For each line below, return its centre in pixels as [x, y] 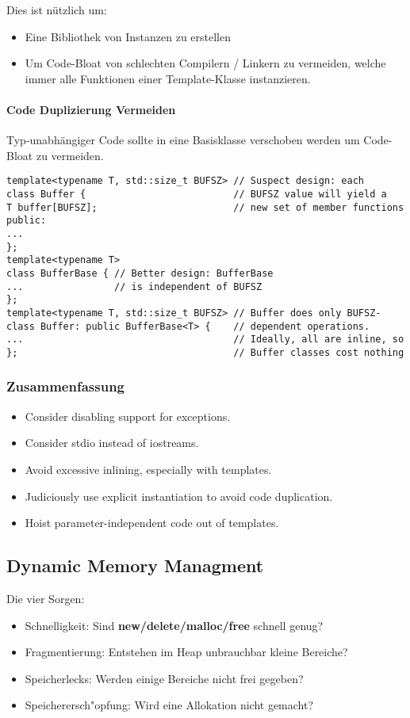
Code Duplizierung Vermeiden [91, 109]
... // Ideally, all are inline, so [205, 340]
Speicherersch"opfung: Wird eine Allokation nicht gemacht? [169, 705]
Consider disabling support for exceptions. [128, 416]
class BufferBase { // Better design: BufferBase [140, 273]
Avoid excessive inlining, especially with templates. [148, 469]
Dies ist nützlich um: [57, 10]
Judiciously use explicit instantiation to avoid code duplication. [179, 496]
